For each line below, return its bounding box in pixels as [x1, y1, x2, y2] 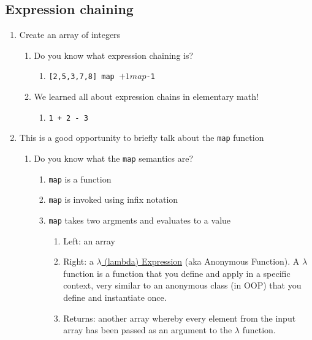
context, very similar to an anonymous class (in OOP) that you [63, 279, 302, 292]
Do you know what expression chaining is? [34, 48, 194, 61]
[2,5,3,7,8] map [48, 72, 115, 81]
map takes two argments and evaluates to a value [48, 213, 231, 226]
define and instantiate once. [63, 290, 167, 303]
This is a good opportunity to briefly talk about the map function [19, 131, 264, 144]
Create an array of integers [19, 28, 121, 41]
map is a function [48, 172, 112, 185]
